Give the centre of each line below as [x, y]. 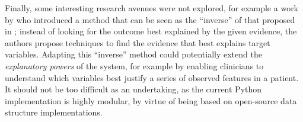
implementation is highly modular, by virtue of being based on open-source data [151, 100]
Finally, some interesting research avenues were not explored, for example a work [152, 8]
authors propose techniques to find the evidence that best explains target [138, 42]
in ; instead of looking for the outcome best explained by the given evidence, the [151, 31]
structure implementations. [54, 112]
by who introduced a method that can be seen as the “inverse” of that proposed [150, 19]
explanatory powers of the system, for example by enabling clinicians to [134, 65]
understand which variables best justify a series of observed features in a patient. [152, 77]
